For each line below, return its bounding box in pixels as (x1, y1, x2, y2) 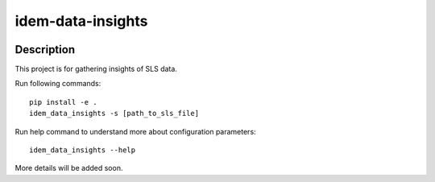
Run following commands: (14, 79, 101, 89)
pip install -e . (29, 97, 97, 106)
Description (14, 43, 76, 56)
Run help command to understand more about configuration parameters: (14, 126, 257, 136)
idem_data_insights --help (29, 146, 136, 155)
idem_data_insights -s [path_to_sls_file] (29, 109, 200, 118)
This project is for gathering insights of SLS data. (14, 64, 177, 74)
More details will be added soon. (14, 163, 123, 173)
